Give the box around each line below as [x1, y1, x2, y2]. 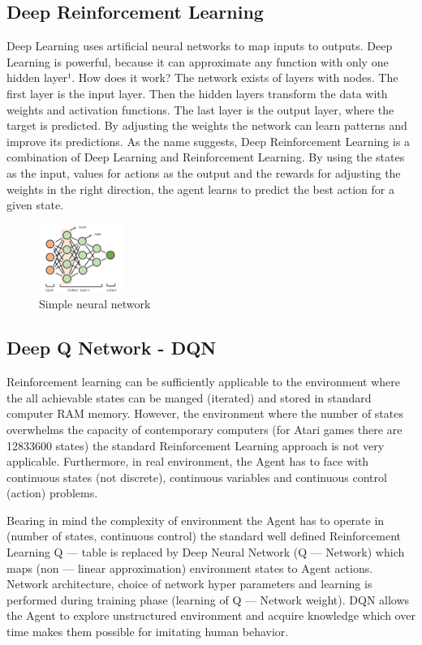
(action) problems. [6, 484, 98, 501]
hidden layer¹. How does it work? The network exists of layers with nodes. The [6, 69, 398, 86]
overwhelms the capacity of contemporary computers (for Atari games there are [6, 420, 403, 437]
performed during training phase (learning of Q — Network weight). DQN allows [6, 591, 410, 608]
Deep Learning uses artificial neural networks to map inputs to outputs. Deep [6, 37, 393, 54]
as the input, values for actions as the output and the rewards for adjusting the [6, 164, 401, 181]
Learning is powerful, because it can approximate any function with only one [6, 53, 389, 70]
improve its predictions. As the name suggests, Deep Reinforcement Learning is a [6, 132, 411, 149]
